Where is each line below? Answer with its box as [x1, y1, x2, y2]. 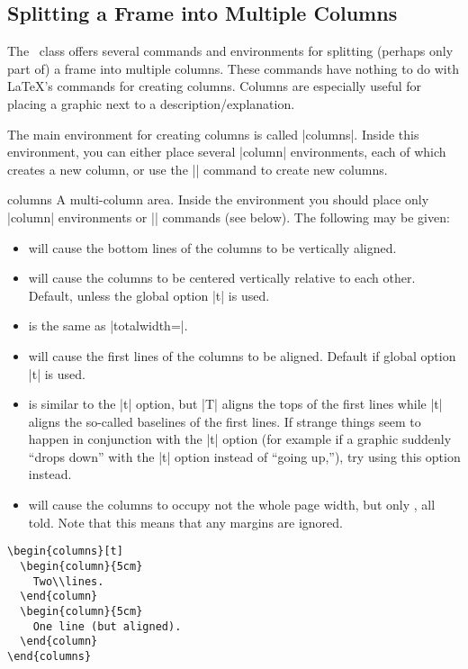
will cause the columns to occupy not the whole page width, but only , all [28, 495, 436, 514]
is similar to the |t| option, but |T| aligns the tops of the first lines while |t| [28, 394, 443, 413]
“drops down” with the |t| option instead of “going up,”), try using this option [28, 447, 461, 466]
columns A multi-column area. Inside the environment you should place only [7, 190, 429, 209]
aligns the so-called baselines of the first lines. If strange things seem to [28, 411, 421, 430]
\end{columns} [7, 649, 92, 663]
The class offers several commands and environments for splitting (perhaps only [7, 41, 454, 60]
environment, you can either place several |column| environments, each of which [7, 142, 446, 161]
